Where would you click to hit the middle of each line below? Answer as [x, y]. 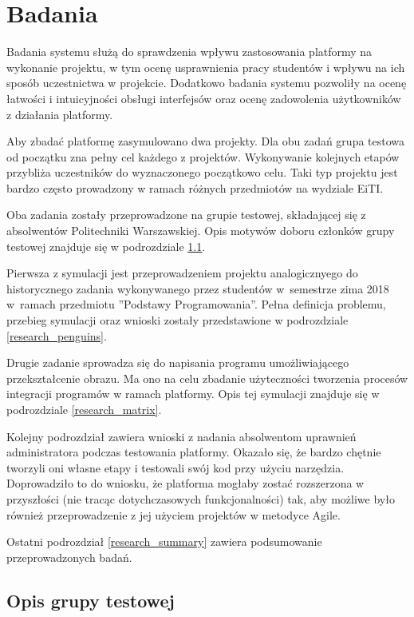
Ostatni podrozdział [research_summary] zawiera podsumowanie [164, 541]
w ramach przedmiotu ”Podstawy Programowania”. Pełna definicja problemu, [196, 304]
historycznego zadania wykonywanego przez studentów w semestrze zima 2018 [198, 288]
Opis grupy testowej [91, 600]
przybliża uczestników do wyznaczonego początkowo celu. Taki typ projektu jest [202, 172]
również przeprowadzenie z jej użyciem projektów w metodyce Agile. [173, 514]
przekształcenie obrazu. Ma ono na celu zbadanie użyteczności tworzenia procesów [207, 378]
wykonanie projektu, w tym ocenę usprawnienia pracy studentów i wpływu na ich [206, 67]
